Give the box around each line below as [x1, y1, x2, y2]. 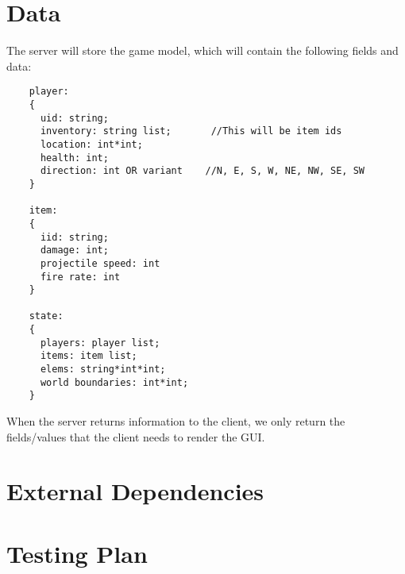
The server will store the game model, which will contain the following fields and [6, 42, 399, 59]
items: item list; [40, 350, 137, 362]
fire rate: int [40, 271, 121, 283]
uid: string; [40, 112, 109, 124]
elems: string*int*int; [40, 364, 166, 376]
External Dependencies [6, 475, 264, 507]
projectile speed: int [40, 257, 160, 269]
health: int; [40, 152, 109, 164]
